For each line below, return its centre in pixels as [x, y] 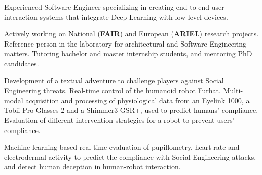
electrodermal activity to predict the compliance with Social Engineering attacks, [130, 157]
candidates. [22, 63]
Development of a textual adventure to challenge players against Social [114, 80]
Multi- [233, 90]
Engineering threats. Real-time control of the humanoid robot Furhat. [113, 90]
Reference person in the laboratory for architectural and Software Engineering [125, 43]
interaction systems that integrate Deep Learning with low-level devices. [116, 16]
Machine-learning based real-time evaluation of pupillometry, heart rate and [122, 147]
